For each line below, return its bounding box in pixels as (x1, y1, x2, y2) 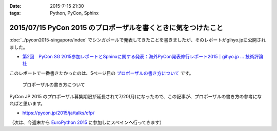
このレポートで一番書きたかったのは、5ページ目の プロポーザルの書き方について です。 (9, 70, 194, 76)
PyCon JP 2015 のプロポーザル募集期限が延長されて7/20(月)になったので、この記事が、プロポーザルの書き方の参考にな (9, 93, 262, 99)
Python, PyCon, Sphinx (50, 10, 99, 16)
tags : (9, 10, 21, 16)
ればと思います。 (9, 100, 46, 107)
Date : (9, 3, 22, 9)
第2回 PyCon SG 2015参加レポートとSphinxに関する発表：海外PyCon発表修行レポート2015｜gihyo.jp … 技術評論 (22, 54, 264, 60)
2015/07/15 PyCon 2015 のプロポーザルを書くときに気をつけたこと (9, 24, 223, 32)
